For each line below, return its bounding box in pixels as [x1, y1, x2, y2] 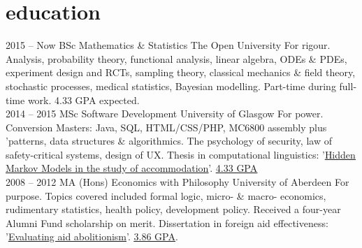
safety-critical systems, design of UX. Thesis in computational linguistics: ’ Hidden [6, 147, 356, 161]
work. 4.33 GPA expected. [27, 92, 140, 107]
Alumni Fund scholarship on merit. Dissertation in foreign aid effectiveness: [6, 215, 328, 230]
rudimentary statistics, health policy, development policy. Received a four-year [6, 202, 341, 217]
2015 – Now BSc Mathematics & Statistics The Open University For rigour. [6, 38, 331, 52]
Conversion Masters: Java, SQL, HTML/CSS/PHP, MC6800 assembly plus [6, 119, 327, 134]
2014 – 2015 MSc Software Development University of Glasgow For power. [6, 106, 324, 121]
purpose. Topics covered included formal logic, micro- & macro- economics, [6, 188, 326, 203]
